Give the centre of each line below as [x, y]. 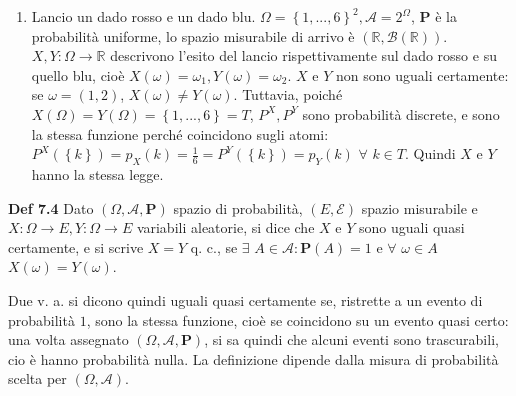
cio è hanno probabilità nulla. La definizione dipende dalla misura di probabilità [253, 358]
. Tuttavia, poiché [288, 94]
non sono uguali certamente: [422, 74]
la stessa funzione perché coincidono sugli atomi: [180, 133]
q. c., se [214, 246]
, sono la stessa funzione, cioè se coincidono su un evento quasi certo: [297, 319]
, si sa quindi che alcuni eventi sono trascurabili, [351, 339]
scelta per [37, 378]
